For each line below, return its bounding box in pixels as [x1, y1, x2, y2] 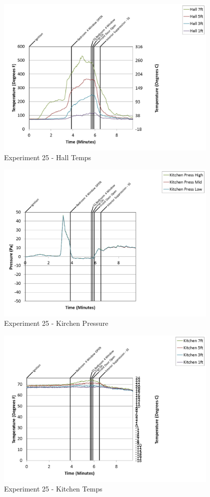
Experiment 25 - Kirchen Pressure [4, 318, 108, 328]
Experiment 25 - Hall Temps [4, 152, 91, 163]
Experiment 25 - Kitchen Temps [4, 483, 102, 494]
